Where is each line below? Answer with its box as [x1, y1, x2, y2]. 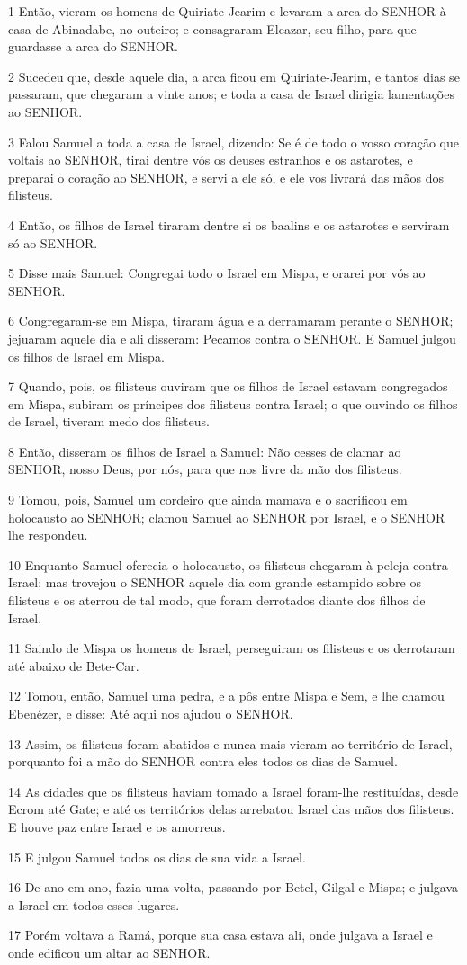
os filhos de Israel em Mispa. [8, 346, 165, 365]
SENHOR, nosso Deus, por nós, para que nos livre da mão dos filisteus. [8, 460, 402, 478]
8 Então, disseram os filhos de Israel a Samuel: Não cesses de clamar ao [8, 442, 401, 460]
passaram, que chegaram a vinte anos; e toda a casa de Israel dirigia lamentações [8, 85, 454, 103]
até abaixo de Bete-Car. [8, 656, 139, 675]
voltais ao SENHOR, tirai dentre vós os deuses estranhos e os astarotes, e [8, 150, 413, 169]
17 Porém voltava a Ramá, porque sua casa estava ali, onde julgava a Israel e [8, 925, 433, 944]
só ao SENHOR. [8, 233, 98, 252]
